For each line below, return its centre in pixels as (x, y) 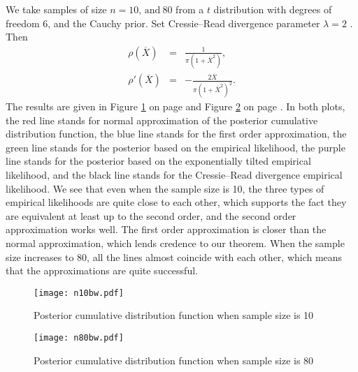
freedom (23, 23)
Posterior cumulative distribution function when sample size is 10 (174, 315)
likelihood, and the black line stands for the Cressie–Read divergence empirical (174, 175)
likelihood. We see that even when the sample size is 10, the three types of (165, 188)
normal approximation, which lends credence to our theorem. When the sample (175, 243)
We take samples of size (56, 9)
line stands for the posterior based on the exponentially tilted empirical (158, 161)
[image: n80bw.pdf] (79, 338)
